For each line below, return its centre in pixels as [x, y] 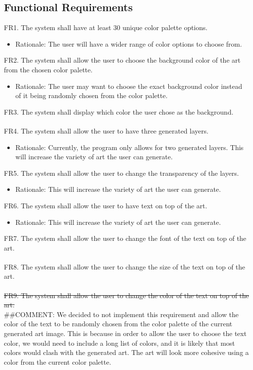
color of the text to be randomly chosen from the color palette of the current [118, 324]
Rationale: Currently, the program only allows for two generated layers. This [129, 147]
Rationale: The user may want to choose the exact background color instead [129, 86]
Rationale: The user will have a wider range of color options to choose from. [129, 43]
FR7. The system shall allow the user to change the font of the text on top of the [125, 238]
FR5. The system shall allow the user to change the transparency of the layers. [121, 173]
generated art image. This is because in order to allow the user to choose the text [125, 333]
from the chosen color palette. [48, 69]
